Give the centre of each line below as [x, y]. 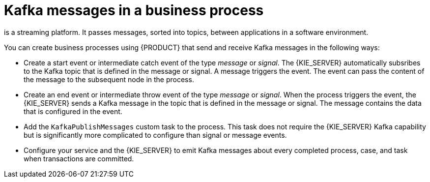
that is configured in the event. [73, 111]
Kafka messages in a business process [134, 10]
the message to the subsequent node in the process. [109, 79]
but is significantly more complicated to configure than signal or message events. [155, 135]
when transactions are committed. [79, 158]
